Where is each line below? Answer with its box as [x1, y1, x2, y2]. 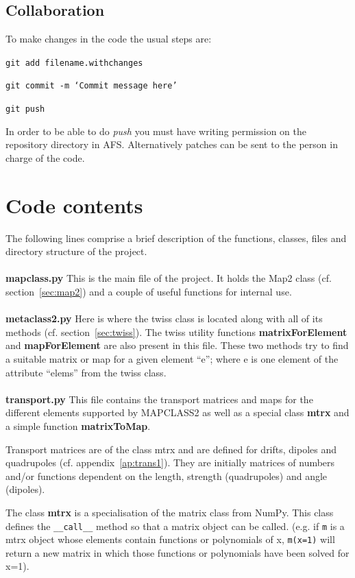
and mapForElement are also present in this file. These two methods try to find [5, 338, 349, 352]
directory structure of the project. [5, 244, 147, 258]
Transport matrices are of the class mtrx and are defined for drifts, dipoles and [5, 442, 337, 456]
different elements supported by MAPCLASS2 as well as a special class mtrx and [5, 405, 350, 420]
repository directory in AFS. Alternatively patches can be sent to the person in [5, 137, 338, 152]
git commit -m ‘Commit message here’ [5, 81, 177, 91]
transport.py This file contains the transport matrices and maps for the [5, 392, 313, 406]
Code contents [5, 191, 143, 219]
